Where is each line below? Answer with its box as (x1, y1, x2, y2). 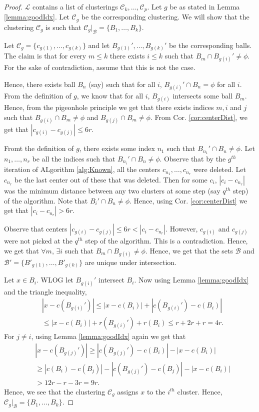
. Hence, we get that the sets (145, 245, 233, 255)
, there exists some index (79, 143, 155, 153)
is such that (45, 21, 81, 32)
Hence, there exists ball (4, 79, 75, 89)
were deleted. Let (193, 164, 246, 174)
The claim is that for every (4, 50, 86, 61)
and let (88, 39, 110, 50)
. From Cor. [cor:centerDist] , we (150, 111, 247, 122)
